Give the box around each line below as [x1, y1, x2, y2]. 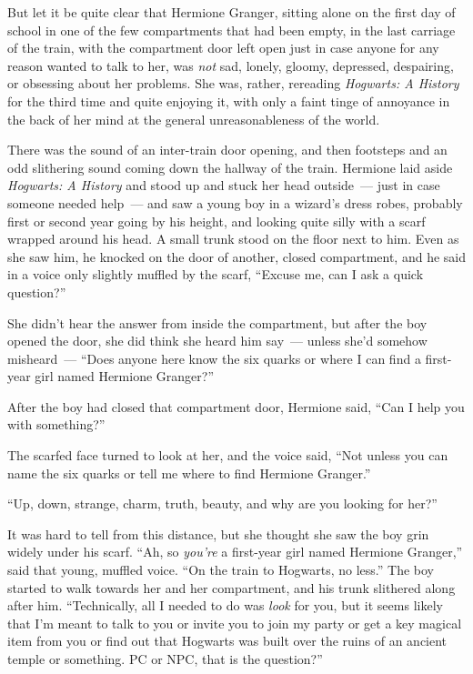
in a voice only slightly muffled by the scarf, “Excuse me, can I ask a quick [7, 265, 424, 284]
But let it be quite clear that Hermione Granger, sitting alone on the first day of [7, 3, 456, 21]
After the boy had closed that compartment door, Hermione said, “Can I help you [7, 397, 465, 416]
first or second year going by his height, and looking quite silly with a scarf [7, 211, 426, 230]
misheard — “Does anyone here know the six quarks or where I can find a [7, 348, 421, 367]
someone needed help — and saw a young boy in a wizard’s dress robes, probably [7, 193, 463, 212]
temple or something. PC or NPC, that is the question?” [7, 649, 323, 668]
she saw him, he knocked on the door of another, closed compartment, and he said [7, 246, 467, 266]
